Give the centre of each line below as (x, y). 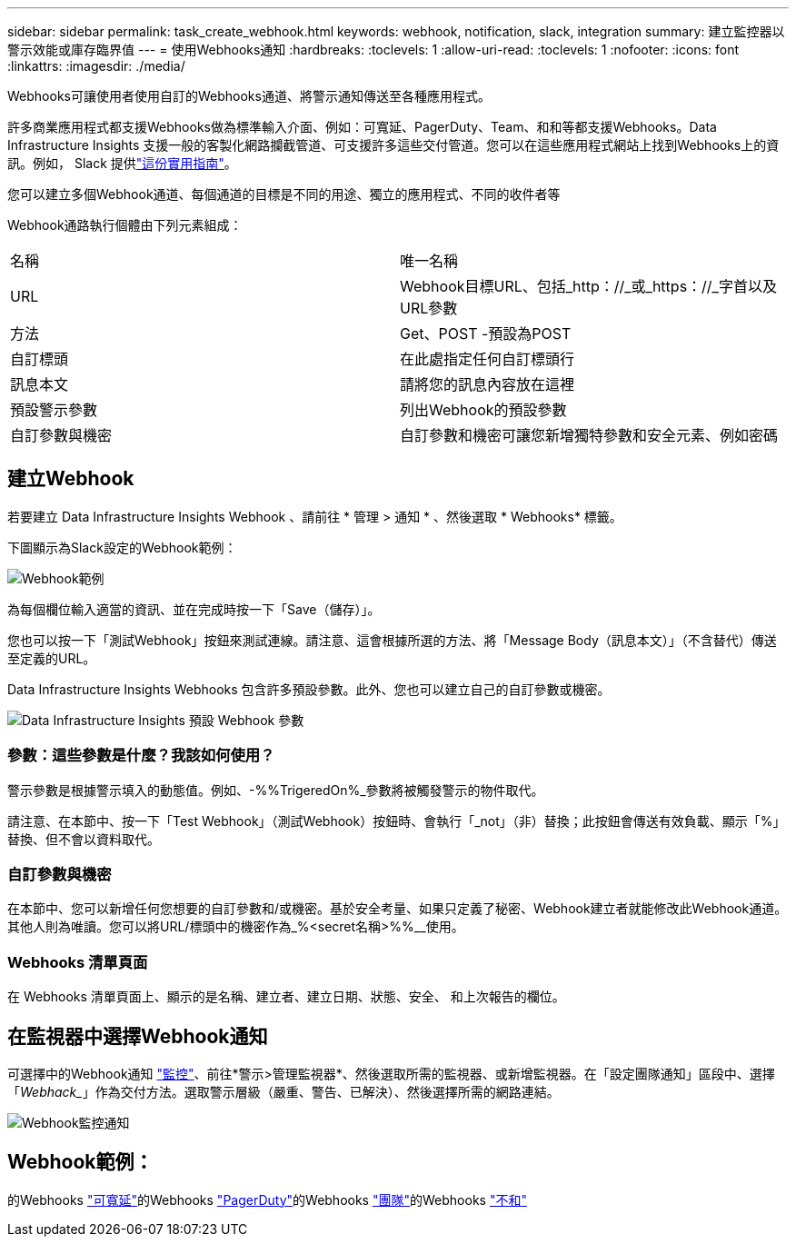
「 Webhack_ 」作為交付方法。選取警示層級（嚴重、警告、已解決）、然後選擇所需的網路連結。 (284, 1091)
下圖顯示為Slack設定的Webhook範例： (122, 547)
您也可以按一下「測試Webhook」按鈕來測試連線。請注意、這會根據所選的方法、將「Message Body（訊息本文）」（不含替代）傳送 (392, 640)
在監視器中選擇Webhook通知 (138, 1036)
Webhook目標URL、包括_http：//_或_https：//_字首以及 (588, 286)
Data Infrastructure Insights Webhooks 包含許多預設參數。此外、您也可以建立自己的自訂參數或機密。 (309, 689)
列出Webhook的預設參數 (483, 410)
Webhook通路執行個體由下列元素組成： (125, 225)
